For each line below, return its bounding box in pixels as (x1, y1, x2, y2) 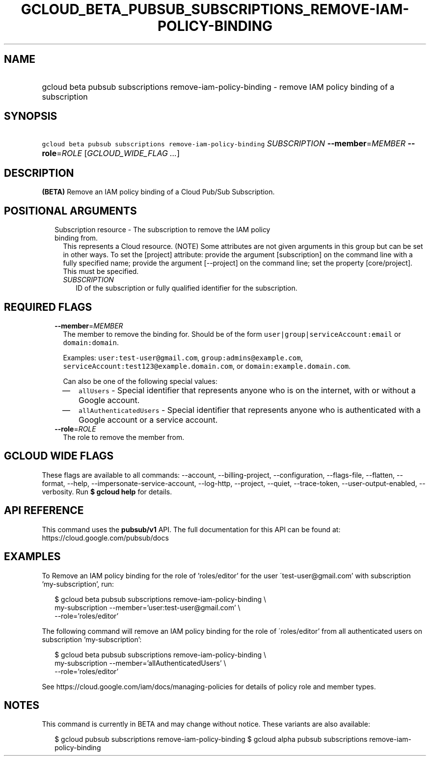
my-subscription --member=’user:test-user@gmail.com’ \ (54, 603, 241, 612)
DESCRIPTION (4, 166, 74, 179)
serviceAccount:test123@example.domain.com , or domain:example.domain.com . (63, 361, 351, 370)
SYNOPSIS (4, 110, 57, 123)
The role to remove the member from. (63, 433, 185, 441)
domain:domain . (63, 338, 119, 347)
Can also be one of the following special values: (63, 377, 217, 385)
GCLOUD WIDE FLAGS (4, 450, 114, 462)
